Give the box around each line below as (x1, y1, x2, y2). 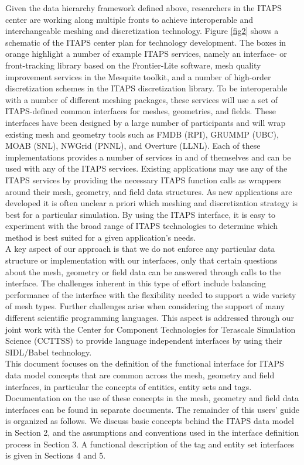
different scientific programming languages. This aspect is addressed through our (5, 312, 295, 324)
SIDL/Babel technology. (5, 346, 92, 358)
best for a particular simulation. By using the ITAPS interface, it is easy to (5, 208, 275, 220)
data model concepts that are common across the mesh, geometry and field (5, 369, 275, 381)
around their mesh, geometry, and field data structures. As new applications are (5, 185, 292, 197)
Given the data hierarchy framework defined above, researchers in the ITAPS (5, 2, 282, 13)
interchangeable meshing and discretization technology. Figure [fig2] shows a (5, 25, 279, 37)
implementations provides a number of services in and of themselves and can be (5, 151, 291, 163)
